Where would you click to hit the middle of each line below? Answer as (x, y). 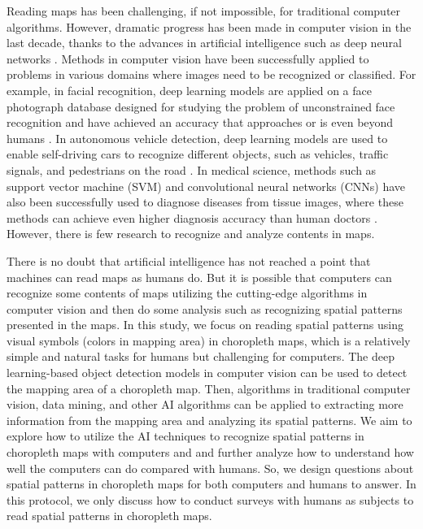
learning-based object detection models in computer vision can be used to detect (207, 373)
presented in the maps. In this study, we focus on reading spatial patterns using (205, 325)
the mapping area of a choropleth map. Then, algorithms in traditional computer (209, 388)
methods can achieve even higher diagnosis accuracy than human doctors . (192, 217)
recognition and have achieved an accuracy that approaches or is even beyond (200, 122)
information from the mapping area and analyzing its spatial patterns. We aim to (209, 420)
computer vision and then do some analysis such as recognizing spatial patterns (205, 308)
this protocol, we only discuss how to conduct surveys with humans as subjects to (210, 499)
